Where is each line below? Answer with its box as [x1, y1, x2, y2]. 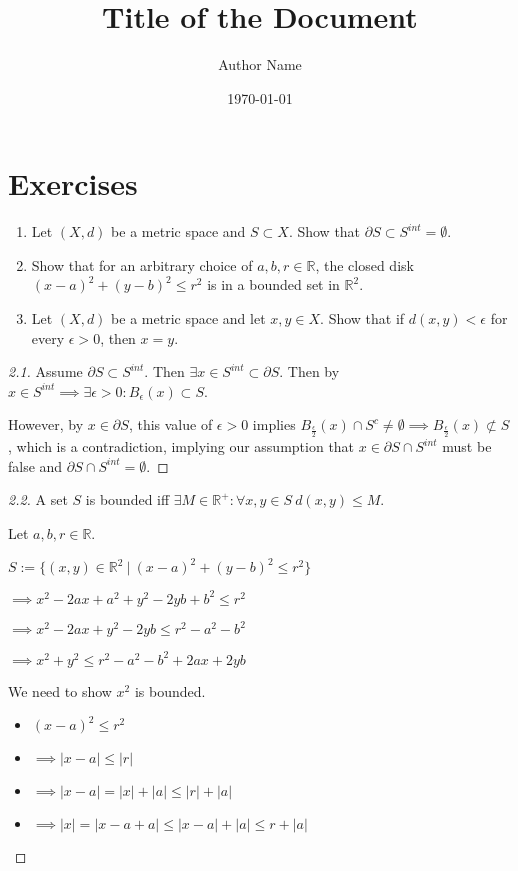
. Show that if [320, 308, 405, 329]
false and [8, 455, 63, 476]
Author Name [218, 54, 302, 75]
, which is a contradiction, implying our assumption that [8, 436, 355, 457]
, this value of [128, 414, 213, 435]
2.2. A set [8, 489, 68, 510]
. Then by [279, 361, 340, 382]
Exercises [8, 163, 138, 204]
